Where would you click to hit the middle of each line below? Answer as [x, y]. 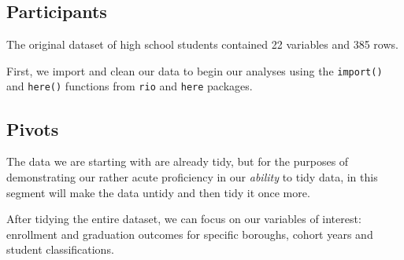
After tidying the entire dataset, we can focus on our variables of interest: [184, 219]
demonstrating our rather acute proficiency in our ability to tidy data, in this [192, 176]
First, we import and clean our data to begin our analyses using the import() [195, 70]
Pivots [33, 128]
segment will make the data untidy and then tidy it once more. [158, 192]
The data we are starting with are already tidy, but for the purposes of [178, 161]
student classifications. [60, 249]
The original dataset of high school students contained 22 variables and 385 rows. [202, 44]
